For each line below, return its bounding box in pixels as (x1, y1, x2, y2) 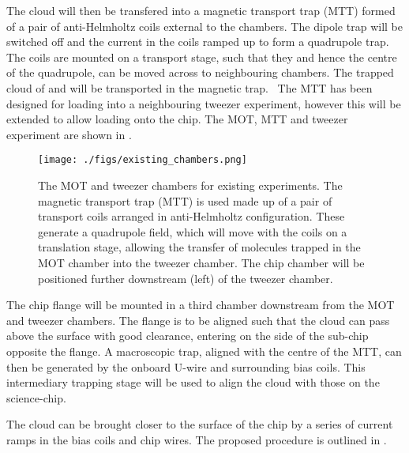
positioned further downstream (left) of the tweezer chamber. (38, 270, 333, 286)
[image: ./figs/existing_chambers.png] (38, 154, 247, 166)
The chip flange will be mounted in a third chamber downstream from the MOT (6, 296, 395, 313)
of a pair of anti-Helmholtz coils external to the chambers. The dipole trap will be (6, 17, 403, 34)
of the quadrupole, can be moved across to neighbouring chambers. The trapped (6, 64, 394, 81)
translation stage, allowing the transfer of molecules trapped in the (38, 239, 361, 255)
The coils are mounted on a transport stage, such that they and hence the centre (6, 48, 397, 65)
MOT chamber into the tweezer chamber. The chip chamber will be (38, 254, 365, 270)
